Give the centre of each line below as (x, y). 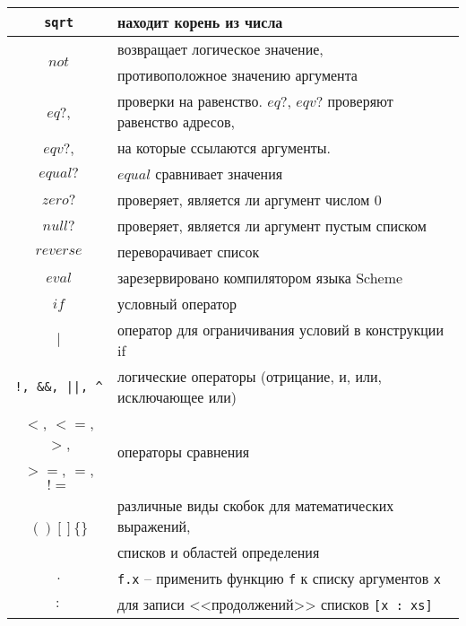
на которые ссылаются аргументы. (224, 148)
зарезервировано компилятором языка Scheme (260, 278)
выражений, (154, 526)
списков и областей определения (219, 552)
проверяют (360, 101)
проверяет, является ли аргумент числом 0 (250, 200)
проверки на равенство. (190, 101)
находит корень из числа (200, 22)
